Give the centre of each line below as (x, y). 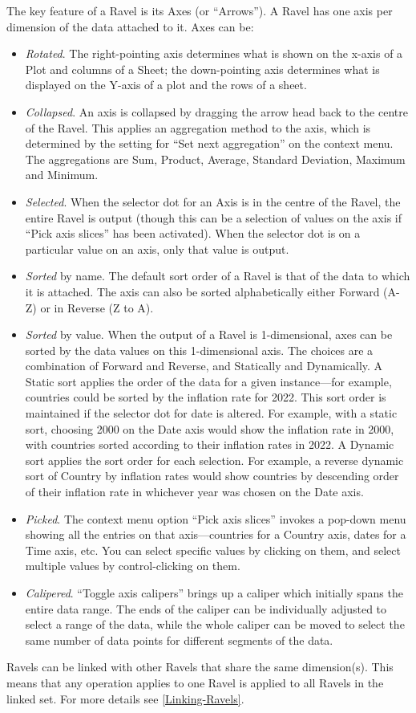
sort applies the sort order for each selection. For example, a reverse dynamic (214, 460)
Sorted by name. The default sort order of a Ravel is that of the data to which (218, 276)
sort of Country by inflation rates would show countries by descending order (212, 476)
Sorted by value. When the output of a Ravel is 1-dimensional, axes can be (209, 334)
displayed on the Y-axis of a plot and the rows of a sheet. (166, 85)
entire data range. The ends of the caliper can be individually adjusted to (206, 608)
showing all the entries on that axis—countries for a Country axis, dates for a (216, 534)
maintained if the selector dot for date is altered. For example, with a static (211, 413)
